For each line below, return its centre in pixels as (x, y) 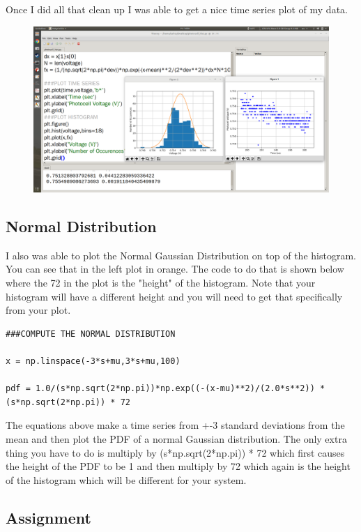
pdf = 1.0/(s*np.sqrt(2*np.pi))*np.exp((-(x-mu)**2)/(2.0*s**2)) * (166, 389)
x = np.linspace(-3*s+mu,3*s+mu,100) (93, 362)
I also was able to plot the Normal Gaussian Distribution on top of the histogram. (181, 255)
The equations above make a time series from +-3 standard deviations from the (175, 425)
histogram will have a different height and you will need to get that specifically (174, 296)
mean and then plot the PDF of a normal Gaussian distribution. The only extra (176, 439)
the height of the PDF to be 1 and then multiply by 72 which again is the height (178, 466)
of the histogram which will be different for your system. (126, 479)
